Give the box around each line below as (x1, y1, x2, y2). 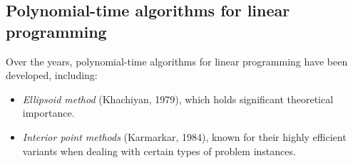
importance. (22, 105, 75, 120)
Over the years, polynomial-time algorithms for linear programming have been (6, 53, 348, 68)
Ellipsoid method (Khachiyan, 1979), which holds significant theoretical (22, 91, 334, 106)
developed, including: (6, 68, 98, 83)
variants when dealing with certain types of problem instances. (22, 143, 296, 158)
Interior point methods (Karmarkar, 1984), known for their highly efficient (22, 129, 347, 144)
